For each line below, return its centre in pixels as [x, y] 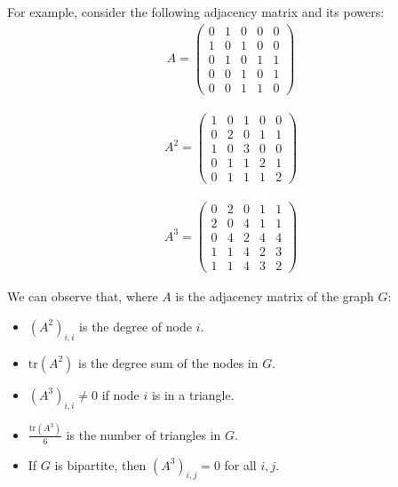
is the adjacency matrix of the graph [275, 296]
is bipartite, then [100, 464]
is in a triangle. [193, 394]
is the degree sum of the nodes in [168, 362]
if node [120, 394]
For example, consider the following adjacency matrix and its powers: [196, 12]
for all [240, 464]
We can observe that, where [83, 296]
